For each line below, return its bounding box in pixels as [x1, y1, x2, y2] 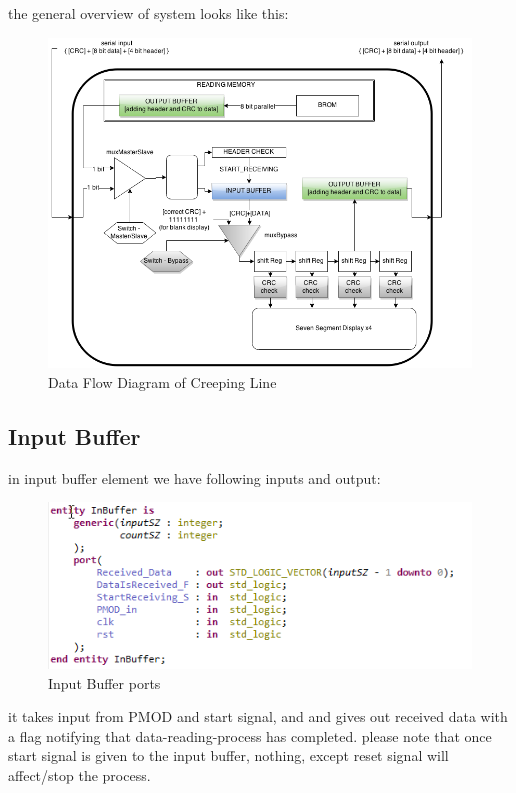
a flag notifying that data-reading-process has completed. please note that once [8, 725, 492, 746]
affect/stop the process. [8, 765, 151, 786]
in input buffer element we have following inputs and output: [8, 467, 381, 488]
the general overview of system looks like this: [8, 3, 289, 23]
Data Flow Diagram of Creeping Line [48, 372, 277, 393]
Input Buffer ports [48, 672, 161, 693]
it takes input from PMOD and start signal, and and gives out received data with [8, 706, 508, 727]
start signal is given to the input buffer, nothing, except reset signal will [8, 745, 449, 766]
